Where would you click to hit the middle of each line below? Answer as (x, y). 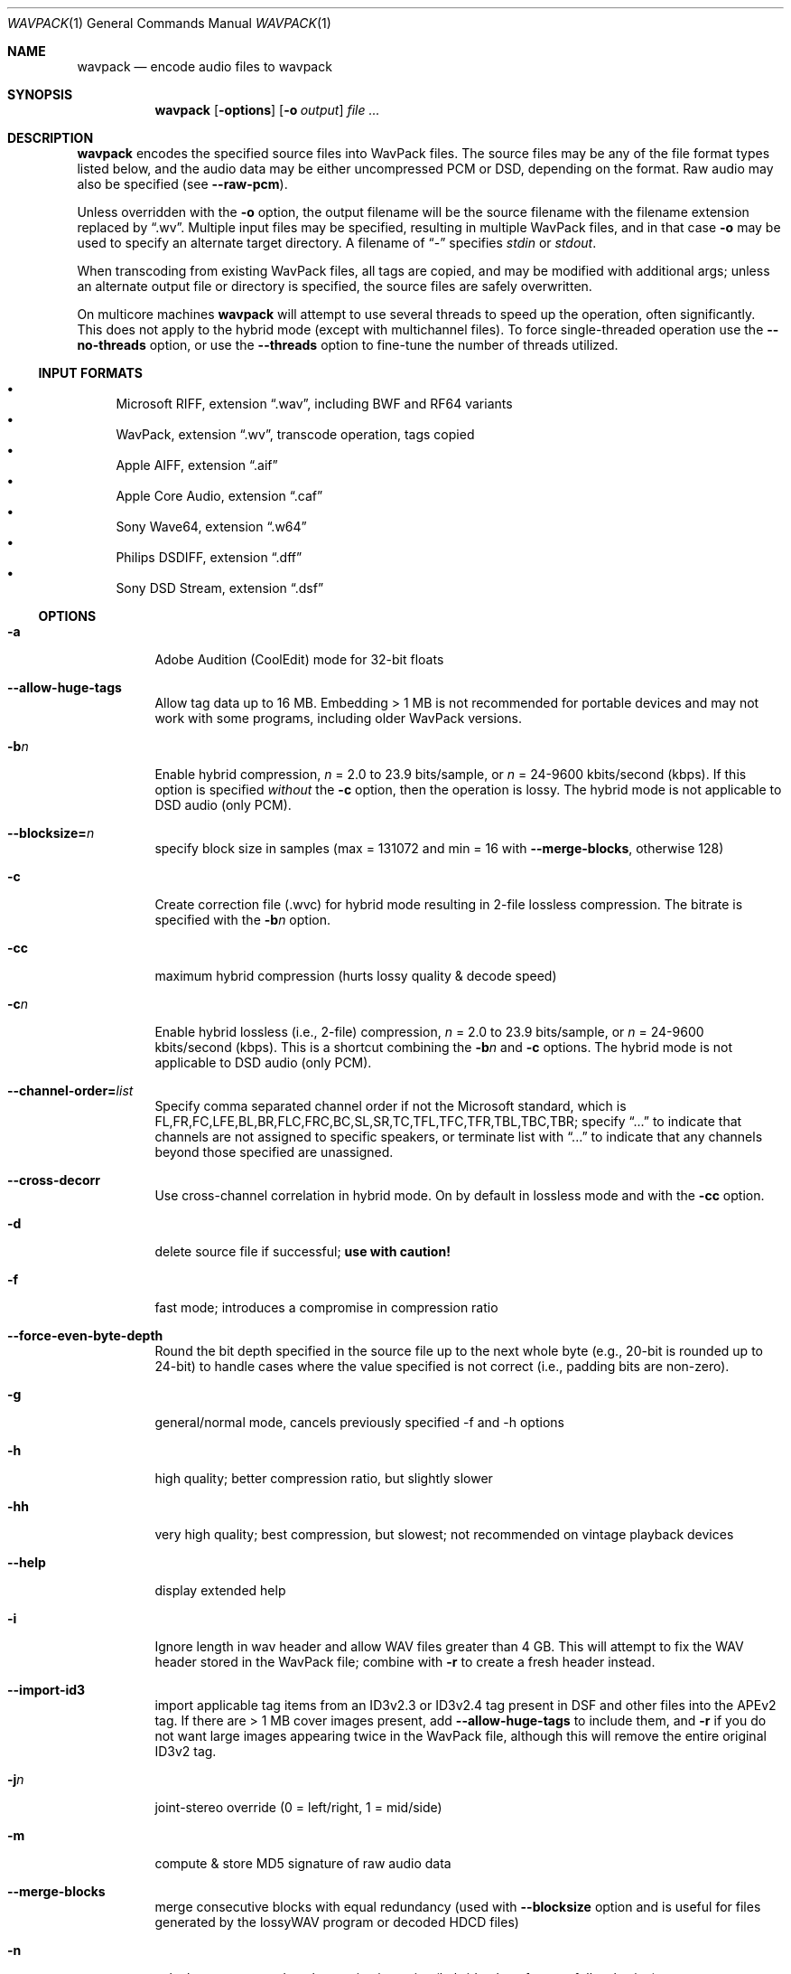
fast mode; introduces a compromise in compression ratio (326, 1307)
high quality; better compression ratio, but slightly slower (324, 1478)
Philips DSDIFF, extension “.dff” (209, 557)
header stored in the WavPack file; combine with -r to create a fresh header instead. (405, 1662)
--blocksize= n (51, 833)
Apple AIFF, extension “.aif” (197, 465)
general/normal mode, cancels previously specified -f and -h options (359, 1422)
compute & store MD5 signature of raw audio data (303, 1863)
